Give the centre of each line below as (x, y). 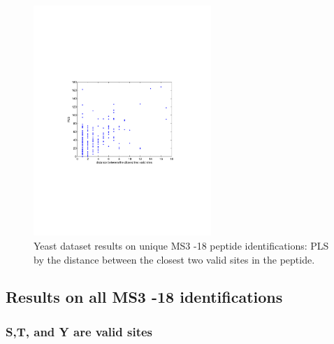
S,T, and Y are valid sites (79, 331)
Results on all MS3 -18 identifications (144, 297)
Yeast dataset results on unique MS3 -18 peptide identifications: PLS (181, 245)
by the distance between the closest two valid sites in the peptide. (174, 259)
